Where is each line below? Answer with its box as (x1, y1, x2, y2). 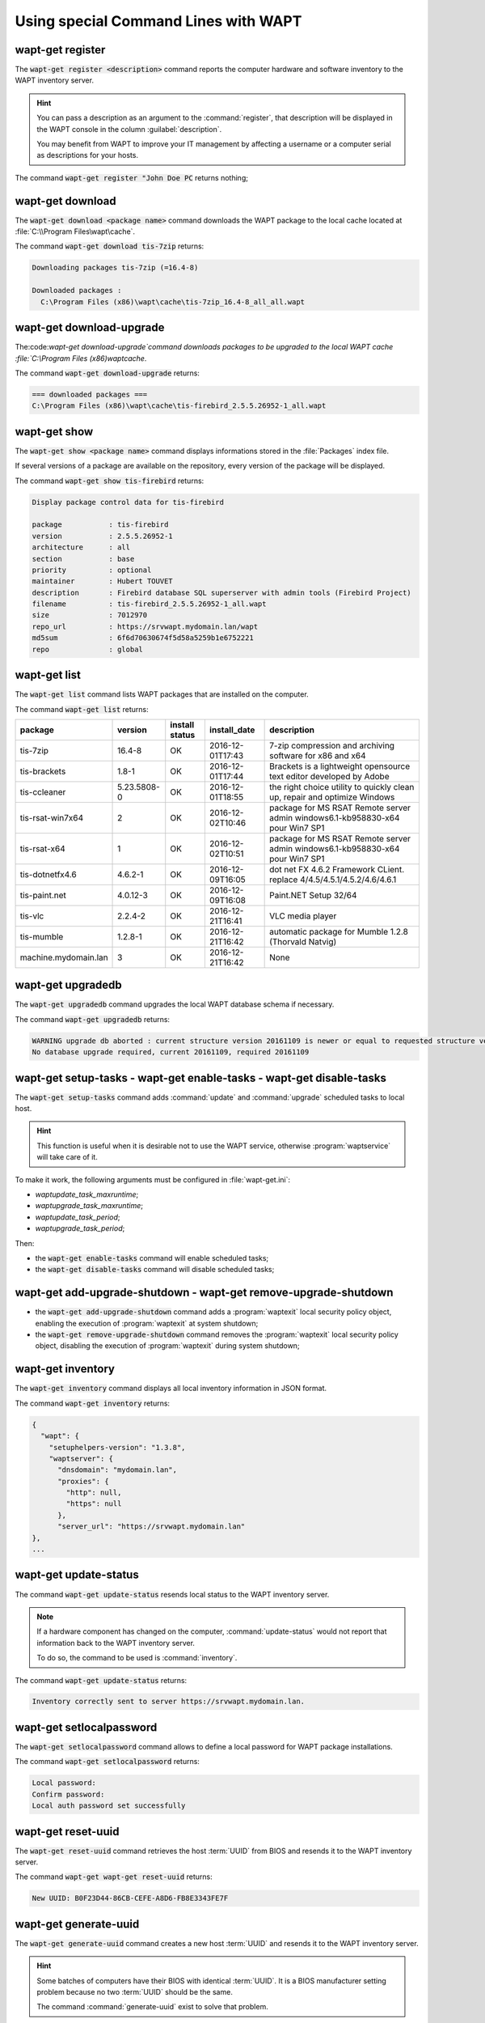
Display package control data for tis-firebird (32, 498, 224, 507)
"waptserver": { (48, 1453, 113, 1463)
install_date (209, 724, 255, 736)
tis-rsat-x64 (19, 842, 66, 854)
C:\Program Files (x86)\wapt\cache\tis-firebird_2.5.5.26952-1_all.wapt (32, 401, 327, 410)
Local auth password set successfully (32, 1801, 186, 1810)
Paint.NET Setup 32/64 (269, 889, 357, 901)
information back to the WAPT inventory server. (36, 1638, 196, 1648)
